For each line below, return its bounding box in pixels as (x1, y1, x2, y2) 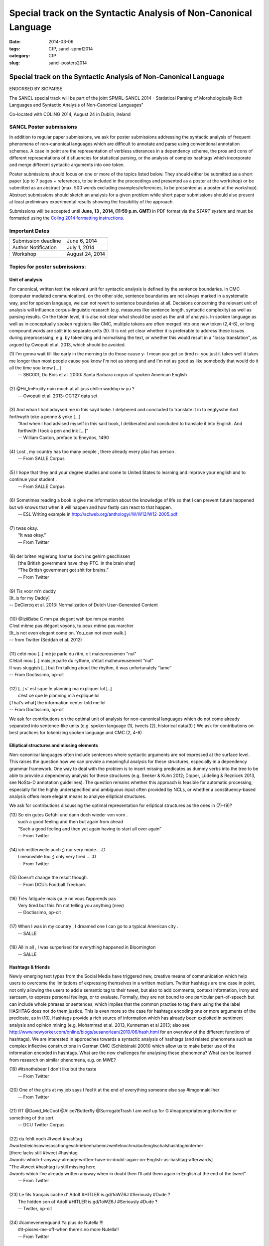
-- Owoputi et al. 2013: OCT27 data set (18, 393, 98, 399)
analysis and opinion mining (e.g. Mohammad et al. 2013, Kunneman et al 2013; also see (9, 1022, 190, 1028)
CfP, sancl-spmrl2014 (48, 45, 93, 52)
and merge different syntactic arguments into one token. (9, 162, 125, 168)
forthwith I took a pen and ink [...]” (18, 428, 88, 434)
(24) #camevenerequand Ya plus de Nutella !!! (9, 1219, 104, 1226)
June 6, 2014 (66, 237, 97, 244)
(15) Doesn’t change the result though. (9, 875, 88, 881)
